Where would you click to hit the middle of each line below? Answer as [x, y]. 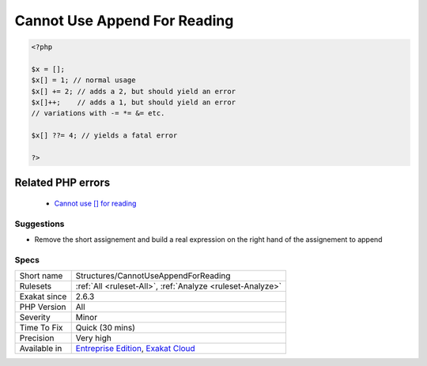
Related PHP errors [62, 183]
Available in [41, 349]
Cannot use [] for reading [95, 204]
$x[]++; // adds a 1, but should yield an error [134, 102]
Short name [41, 276]
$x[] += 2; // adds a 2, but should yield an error [134, 91]
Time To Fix [41, 328]
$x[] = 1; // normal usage [83, 80]
